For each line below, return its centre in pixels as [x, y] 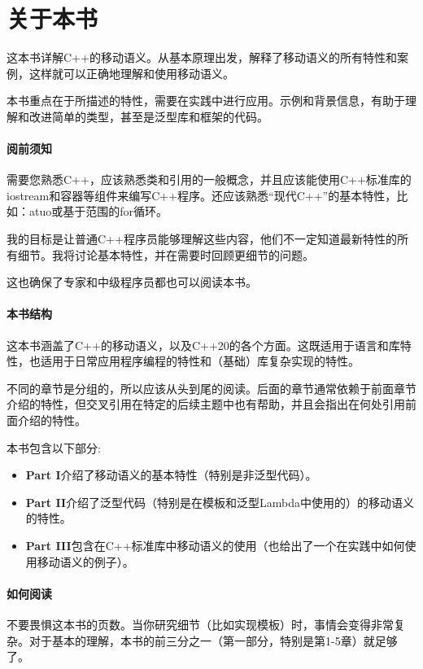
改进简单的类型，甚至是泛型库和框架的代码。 [148, 116]
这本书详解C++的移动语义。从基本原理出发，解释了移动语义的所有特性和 [202, 57]
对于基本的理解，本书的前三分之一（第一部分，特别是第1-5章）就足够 [213, 640]
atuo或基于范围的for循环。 [98, 211]
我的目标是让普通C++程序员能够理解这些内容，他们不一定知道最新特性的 [202, 239]
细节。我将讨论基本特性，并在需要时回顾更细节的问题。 [166, 254]
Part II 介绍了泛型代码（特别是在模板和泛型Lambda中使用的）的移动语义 [220, 502]
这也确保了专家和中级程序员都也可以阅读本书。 [132, 282]
